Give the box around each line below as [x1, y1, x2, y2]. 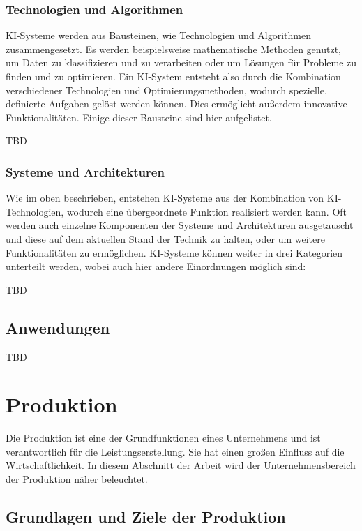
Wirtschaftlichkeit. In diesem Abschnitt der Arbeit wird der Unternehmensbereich [6, 458, 356, 472]
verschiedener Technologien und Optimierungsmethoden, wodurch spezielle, [6, 82, 327, 97]
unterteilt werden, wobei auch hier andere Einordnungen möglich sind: [6, 259, 306, 274]
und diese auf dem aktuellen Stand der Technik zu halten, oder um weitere [6, 231, 325, 246]
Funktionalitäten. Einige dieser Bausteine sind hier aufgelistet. [6, 110, 272, 124]
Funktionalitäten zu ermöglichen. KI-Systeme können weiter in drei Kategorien [6, 245, 343, 260]
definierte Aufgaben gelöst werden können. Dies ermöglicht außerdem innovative [6, 96, 347, 111]
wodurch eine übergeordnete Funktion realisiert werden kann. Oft [66, 204, 347, 218]
